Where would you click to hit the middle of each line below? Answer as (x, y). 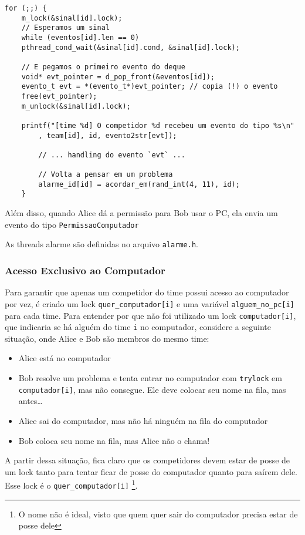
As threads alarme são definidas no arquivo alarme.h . (101, 244)
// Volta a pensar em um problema (106, 175)
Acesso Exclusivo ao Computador (85, 270)
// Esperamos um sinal (65, 28)
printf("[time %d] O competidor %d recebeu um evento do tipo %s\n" (158, 125)
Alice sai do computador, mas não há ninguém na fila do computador (143, 420)
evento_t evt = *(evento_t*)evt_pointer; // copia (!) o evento (150, 87)
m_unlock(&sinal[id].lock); (76, 106)
